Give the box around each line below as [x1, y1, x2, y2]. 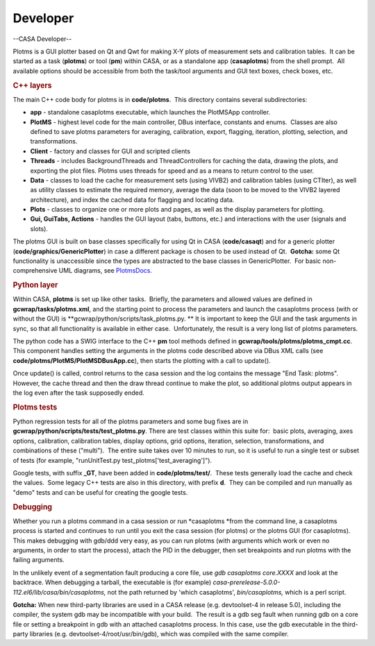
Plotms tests [12, 402, 58, 412]
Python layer [12, 280, 58, 290]
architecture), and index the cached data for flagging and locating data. [30, 195, 235, 204]
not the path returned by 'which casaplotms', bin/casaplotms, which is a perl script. [107, 588, 347, 596]
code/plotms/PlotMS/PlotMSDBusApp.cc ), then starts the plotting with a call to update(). [12, 356, 271, 364]
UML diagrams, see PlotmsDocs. [58, 266, 153, 275]
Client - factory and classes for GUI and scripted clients [30, 146, 191, 155]
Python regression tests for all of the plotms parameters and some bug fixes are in [12, 417, 249, 426]
